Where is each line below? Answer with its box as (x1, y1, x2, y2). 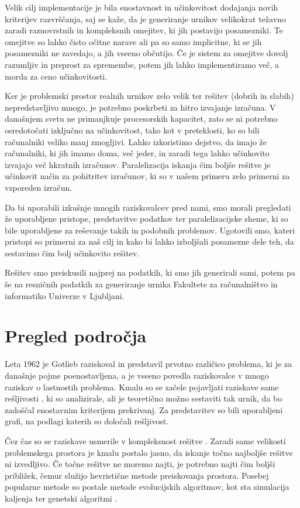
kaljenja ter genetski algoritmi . (5, 492, 118, 504)
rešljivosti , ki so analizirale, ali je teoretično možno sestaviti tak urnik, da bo (5, 392, 282, 404)
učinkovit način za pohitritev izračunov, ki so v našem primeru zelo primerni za (5, 170, 290, 182)
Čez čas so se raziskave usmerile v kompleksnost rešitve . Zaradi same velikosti (5, 434, 286, 447)
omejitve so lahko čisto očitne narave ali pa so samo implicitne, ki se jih (5, 35, 262, 47)
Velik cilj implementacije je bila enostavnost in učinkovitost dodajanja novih (5, 1, 278, 13)
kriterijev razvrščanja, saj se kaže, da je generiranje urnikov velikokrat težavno (5, 12, 286, 25)
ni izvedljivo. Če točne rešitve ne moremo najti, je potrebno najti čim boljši (5, 458, 275, 470)
